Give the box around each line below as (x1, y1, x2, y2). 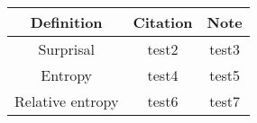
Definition (30, 12, 103, 32)
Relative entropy (14, 91, 119, 111)
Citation (133, 12, 193, 32)
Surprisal (38, 39, 95, 59)
